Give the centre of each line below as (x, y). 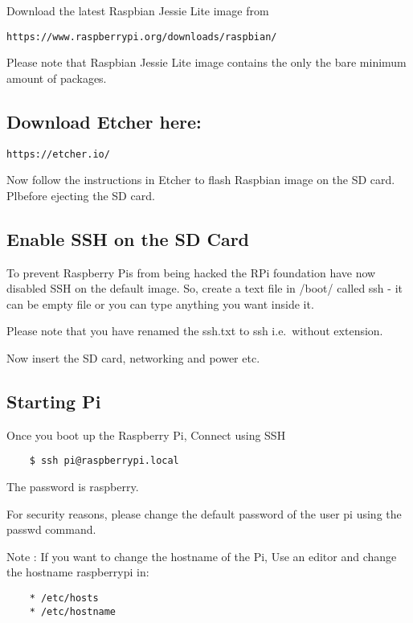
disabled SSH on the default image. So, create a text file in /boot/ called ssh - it (204, 288)
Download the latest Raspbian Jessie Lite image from (138, 10)
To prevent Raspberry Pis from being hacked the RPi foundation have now (191, 272)
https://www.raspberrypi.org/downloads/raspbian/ (142, 37)
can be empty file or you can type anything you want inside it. (160, 303)
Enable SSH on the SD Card (128, 238)
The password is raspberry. (73, 487)
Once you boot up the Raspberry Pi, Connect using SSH (146, 434)
